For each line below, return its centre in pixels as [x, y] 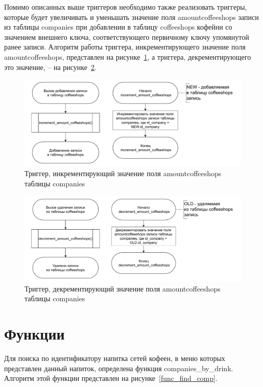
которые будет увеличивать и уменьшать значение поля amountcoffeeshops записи [131, 17]
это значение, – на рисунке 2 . [50, 67]
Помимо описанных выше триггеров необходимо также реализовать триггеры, [126, 7]
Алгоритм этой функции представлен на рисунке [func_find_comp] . [111, 378]
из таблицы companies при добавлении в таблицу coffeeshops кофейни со [118, 27]
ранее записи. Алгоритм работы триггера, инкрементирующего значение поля [125, 47]
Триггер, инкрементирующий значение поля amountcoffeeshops [123, 173]
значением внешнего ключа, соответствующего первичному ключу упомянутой [127, 37]
